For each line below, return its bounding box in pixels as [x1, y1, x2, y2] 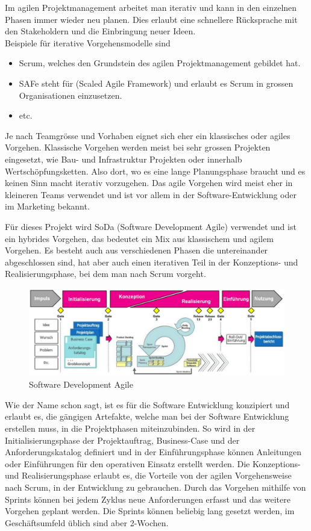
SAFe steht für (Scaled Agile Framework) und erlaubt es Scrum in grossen [19, 76, 294, 89]
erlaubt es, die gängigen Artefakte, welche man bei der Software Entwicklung [5, 410, 289, 423]
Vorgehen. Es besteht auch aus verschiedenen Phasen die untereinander [5, 244, 268, 256]
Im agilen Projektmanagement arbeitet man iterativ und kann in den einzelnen [5, 1, 297, 13]
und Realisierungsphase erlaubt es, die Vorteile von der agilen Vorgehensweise [5, 469, 292, 482]
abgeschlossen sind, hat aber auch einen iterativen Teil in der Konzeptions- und [5, 255, 298, 268]
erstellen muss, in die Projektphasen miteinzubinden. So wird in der [5, 422, 256, 434]
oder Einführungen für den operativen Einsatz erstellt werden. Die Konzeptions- [5, 457, 301, 470]
